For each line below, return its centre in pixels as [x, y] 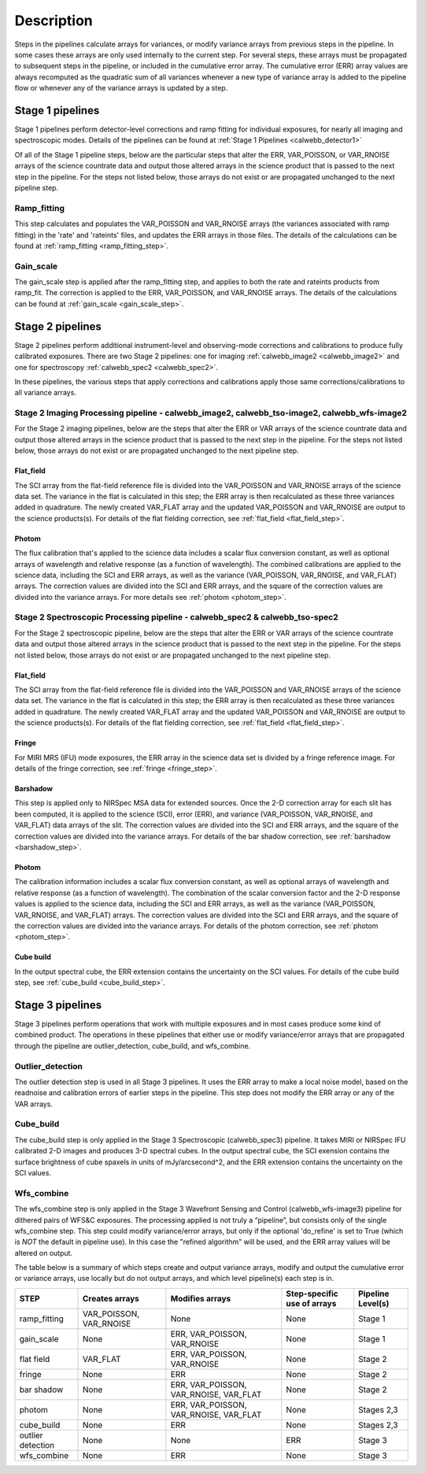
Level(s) [374, 1303]
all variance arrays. [45, 393]
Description [54, 20]
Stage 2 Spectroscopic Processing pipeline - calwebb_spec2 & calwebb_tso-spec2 [176, 617]
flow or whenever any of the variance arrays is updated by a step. [121, 88]
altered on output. [44, 1253]
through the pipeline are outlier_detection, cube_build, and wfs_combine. [133, 1046]
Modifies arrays [201, 1298]
